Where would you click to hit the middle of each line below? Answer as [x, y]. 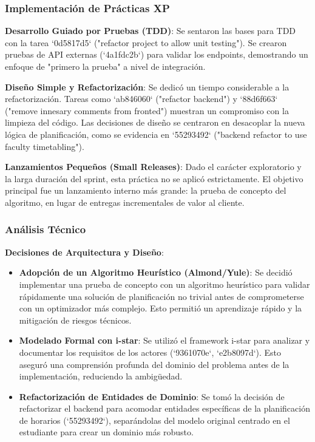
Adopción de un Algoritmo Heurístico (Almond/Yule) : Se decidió [156, 272]
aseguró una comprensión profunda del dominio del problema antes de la [154, 364]
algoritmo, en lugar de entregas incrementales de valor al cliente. [125, 202]
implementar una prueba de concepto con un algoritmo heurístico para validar [164, 284]
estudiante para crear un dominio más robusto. [106, 432]
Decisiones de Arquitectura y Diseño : [84, 252]
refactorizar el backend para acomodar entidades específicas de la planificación [164, 408]
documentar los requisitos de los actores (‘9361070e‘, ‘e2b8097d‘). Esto [150, 352]
